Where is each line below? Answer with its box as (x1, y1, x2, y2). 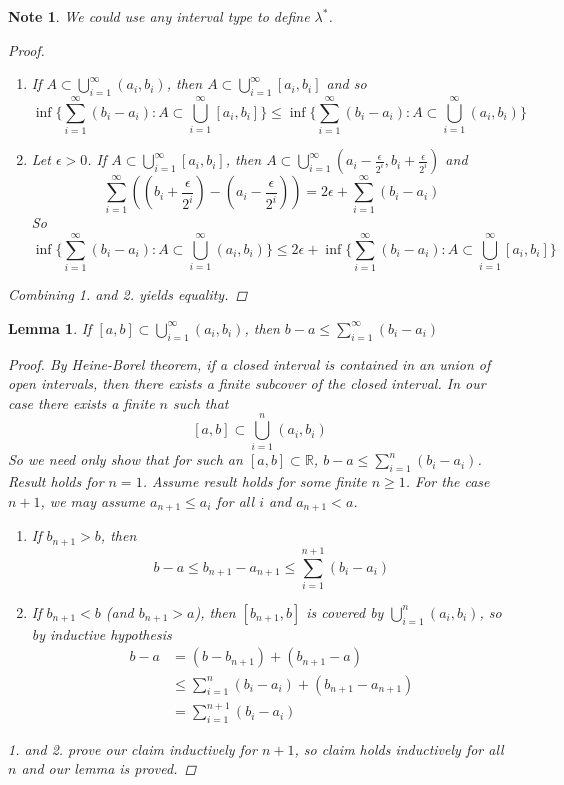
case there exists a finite (8, 392, 155, 413)
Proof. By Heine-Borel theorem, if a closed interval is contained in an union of (8, 353, 491, 374)
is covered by (306, 601, 384, 622)
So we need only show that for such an (8, 449, 243, 470)
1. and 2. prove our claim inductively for (8, 738, 257, 759)
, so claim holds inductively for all (294, 738, 504, 759)
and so (326, 73, 367, 94)
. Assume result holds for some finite (142, 471, 367, 492)
